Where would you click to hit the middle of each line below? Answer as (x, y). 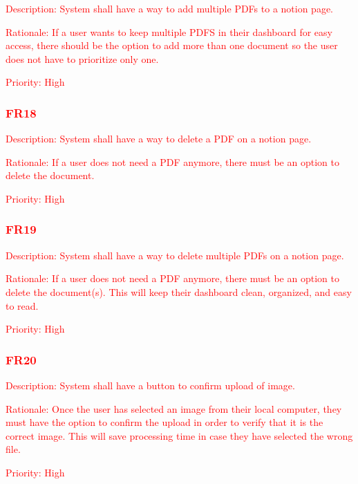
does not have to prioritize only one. (82, 58)
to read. (22, 305)
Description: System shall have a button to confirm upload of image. (150, 385)
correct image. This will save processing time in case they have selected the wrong (179, 435)
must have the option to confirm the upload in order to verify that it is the (164, 422)
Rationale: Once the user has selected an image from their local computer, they (174, 408)
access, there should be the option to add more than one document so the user (172, 45)
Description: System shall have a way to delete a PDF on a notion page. (159, 139)
